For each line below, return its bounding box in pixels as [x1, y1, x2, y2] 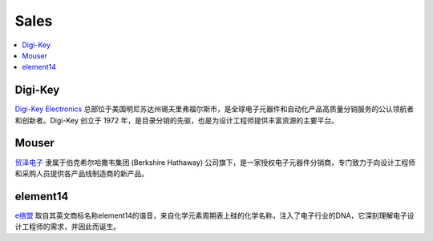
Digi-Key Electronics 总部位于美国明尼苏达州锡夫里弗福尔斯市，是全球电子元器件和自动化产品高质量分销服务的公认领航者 [14, 104, 415, 114]
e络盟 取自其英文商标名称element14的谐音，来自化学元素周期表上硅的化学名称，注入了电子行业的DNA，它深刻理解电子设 [14, 211, 415, 220]
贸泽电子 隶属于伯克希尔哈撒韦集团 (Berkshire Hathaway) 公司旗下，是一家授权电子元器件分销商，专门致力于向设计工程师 [14, 157, 416, 167]
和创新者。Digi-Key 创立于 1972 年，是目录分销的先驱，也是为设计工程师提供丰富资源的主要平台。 [14, 115, 338, 125]
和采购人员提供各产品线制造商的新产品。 [14, 168, 148, 178]
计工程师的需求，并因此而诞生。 [14, 222, 120, 231]
